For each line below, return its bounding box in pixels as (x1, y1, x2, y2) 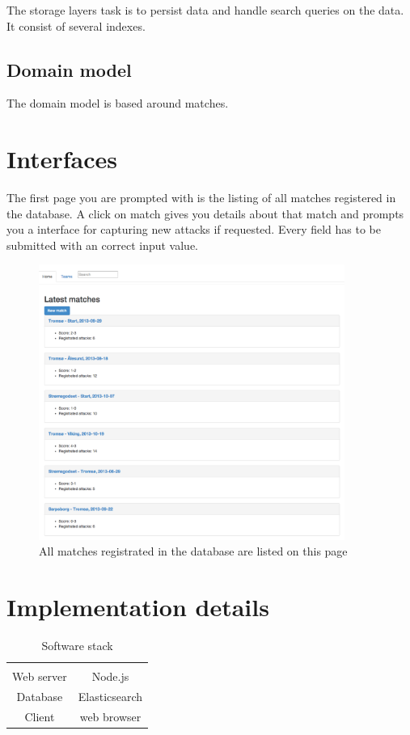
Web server (12, 668, 67, 685)
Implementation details (6, 590, 269, 623)
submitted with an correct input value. (6, 236, 199, 253)
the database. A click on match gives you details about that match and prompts (6, 205, 404, 222)
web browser (79, 708, 142, 724)
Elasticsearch (78, 688, 143, 705)
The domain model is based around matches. (6, 95, 229, 112)
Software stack (41, 637, 113, 654)
